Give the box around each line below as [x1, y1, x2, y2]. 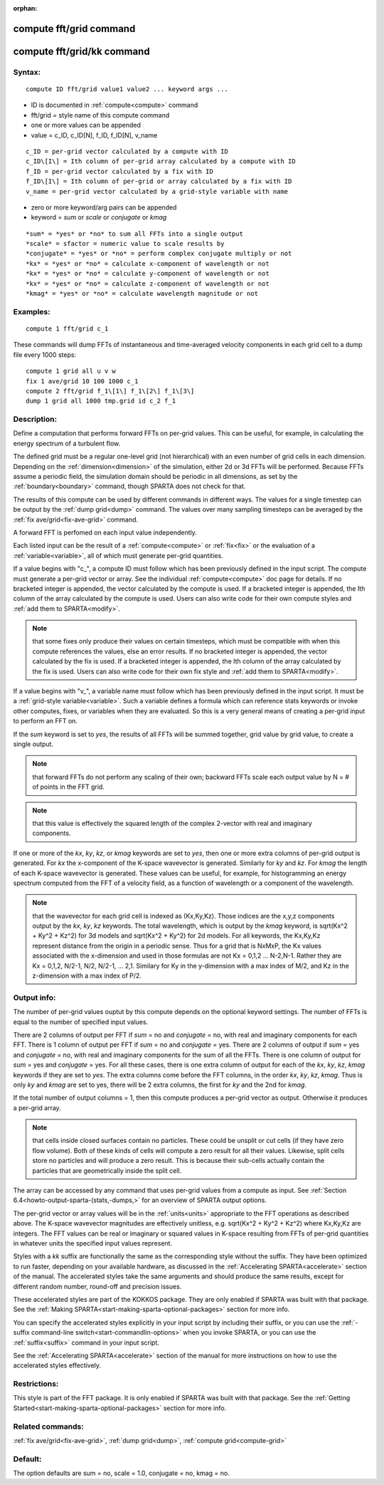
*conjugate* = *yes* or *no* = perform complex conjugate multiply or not [26, 249, 292, 258]
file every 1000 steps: [13, 350, 77, 359]
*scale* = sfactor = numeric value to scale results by [26, 239, 225, 248]
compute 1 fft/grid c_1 [26, 324, 109, 333]
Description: [13, 414, 57, 424]
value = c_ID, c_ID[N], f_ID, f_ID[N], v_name [31, 130, 158, 139]
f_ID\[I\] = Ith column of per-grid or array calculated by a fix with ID [26, 177, 292, 185]
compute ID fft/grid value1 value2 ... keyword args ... [26, 85, 229, 93]
